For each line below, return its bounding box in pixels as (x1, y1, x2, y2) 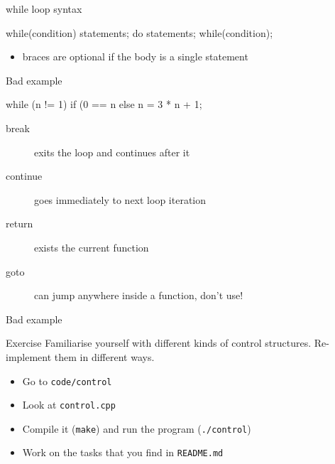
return (6, 216, 33, 231)
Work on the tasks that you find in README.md (22, 445, 224, 460)
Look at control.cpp (22, 397, 116, 412)
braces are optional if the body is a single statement (22, 49, 248, 64)
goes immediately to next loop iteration (34, 192, 207, 207)
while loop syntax (6, 1, 82, 16)
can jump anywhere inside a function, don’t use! (34, 288, 243, 303)
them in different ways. (54, 349, 155, 364)
